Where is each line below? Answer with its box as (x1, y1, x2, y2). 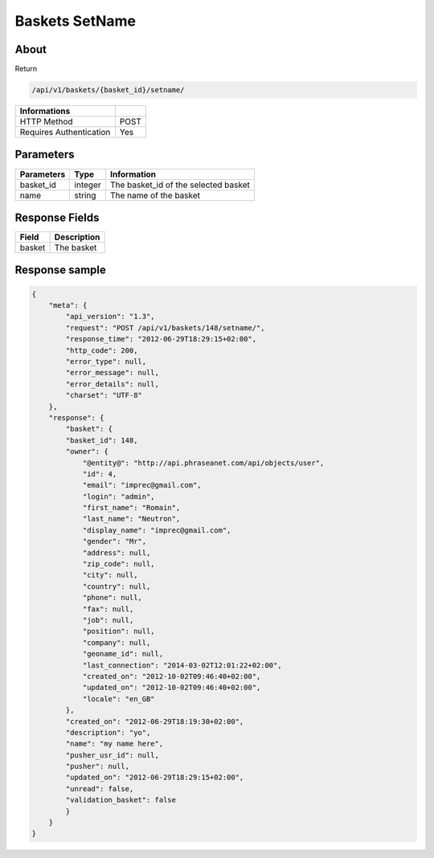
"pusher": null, (65, 762, 130, 771)
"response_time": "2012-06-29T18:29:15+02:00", (65, 334, 257, 344)
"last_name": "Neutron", (82, 514, 181, 524)
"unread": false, (65, 784, 134, 793)
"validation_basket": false (65, 795, 177, 805)
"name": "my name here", (65, 739, 164, 749)
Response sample (14, 264, 106, 277)
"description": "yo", (65, 728, 151, 737)
